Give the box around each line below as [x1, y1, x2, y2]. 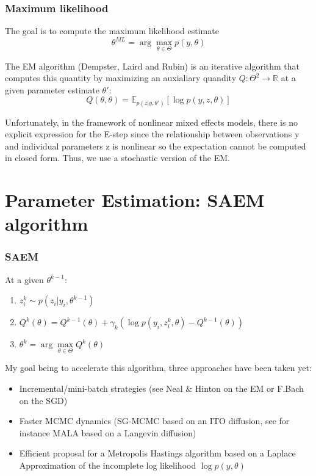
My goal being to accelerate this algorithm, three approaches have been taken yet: [5, 361, 312, 374]
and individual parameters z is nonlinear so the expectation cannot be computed [5, 139, 306, 152]
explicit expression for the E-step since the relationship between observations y [5, 128, 300, 140]
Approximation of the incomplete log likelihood [19, 459, 196, 472]
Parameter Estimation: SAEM [5, 187, 265, 212]
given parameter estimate [5, 83, 99, 96]
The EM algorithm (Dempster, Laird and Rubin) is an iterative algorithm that [5, 59, 300, 72]
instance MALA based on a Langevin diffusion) [19, 426, 196, 439]
